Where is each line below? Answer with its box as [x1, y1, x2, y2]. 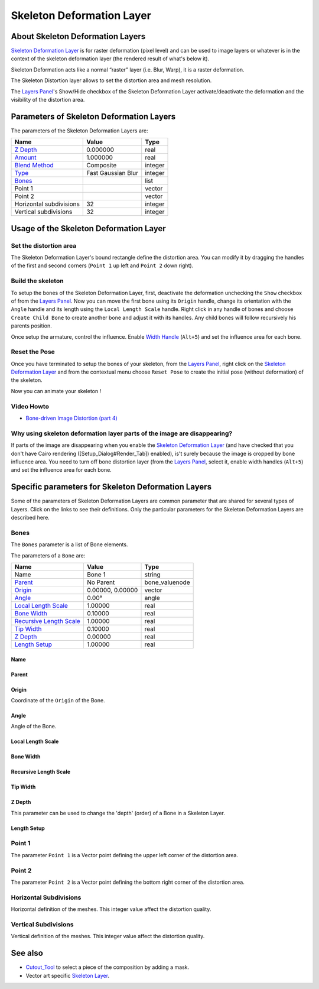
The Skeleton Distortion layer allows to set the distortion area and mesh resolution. [11, 77, 212, 84]
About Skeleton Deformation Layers [11, 31, 146, 41]
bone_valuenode [144, 578, 190, 586]
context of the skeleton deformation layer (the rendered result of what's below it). [11, 55, 210, 62]
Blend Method [14, 161, 54, 170]
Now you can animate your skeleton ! [11, 387, 102, 394]
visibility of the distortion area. [11, 96, 85, 103]
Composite [86, 161, 117, 170]
